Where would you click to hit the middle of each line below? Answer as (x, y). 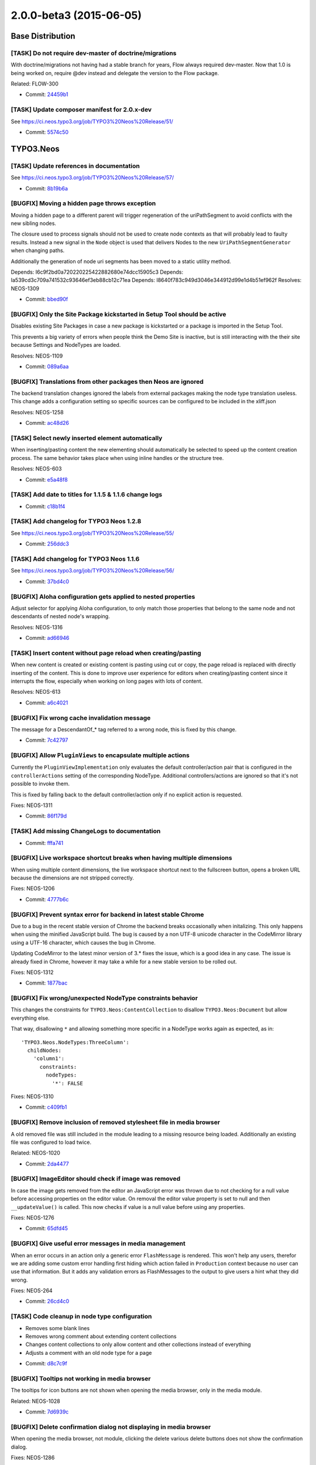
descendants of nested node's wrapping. (61, 616)
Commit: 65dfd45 (47, 1228)
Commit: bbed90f (47, 299)
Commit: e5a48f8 (47, 479)
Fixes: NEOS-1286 (33, 1458)
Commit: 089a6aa (47, 366)
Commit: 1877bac (47, 983)
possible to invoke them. (40, 784)
